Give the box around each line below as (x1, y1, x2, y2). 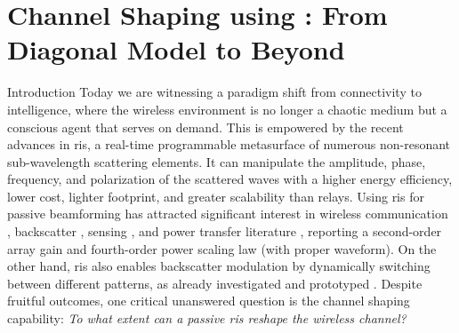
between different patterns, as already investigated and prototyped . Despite (7, 274, 423, 292)
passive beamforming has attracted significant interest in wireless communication (7, 204, 448, 223)
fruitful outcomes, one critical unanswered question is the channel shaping (7, 291, 410, 310)
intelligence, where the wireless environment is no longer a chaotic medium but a (7, 99, 447, 118)
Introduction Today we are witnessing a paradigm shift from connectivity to (7, 83, 422, 101)
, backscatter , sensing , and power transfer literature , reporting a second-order (7, 222, 442, 241)
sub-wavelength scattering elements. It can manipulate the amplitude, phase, (7, 152, 426, 170)
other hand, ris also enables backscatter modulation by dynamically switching (7, 257, 431, 275)
